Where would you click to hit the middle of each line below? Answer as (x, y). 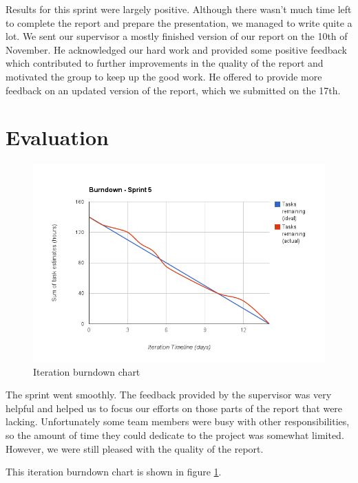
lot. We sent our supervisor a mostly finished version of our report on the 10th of (177, 36)
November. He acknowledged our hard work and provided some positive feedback (176, 49)
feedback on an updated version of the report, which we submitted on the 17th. (173, 90)
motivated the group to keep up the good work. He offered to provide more (164, 76)
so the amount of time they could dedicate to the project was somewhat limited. (175, 435)
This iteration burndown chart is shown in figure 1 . (114, 472)
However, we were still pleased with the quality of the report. (135, 448)
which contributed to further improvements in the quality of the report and (165, 63)
